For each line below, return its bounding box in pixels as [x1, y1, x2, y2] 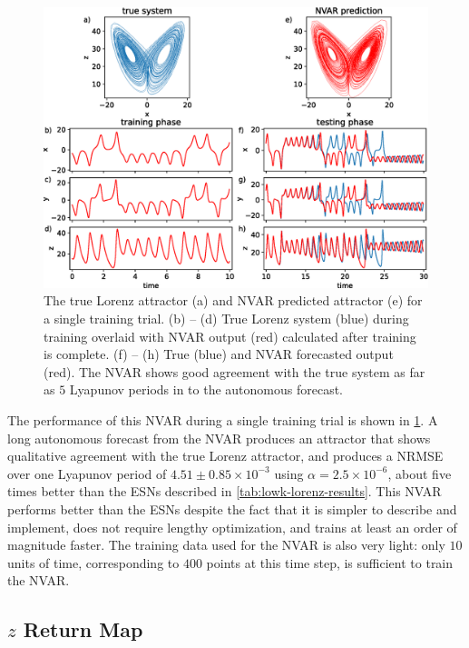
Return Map [23, 615, 143, 643]
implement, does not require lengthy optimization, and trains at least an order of [7, 517, 457, 536]
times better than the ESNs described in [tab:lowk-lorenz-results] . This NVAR [7, 482, 442, 501]
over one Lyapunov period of [7, 464, 167, 483]
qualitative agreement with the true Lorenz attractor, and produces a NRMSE [7, 446, 444, 465]
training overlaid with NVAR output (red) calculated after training [44, 326, 416, 345]
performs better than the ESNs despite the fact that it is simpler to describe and [7, 500, 457, 519]
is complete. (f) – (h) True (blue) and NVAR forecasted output [44, 344, 394, 364]
